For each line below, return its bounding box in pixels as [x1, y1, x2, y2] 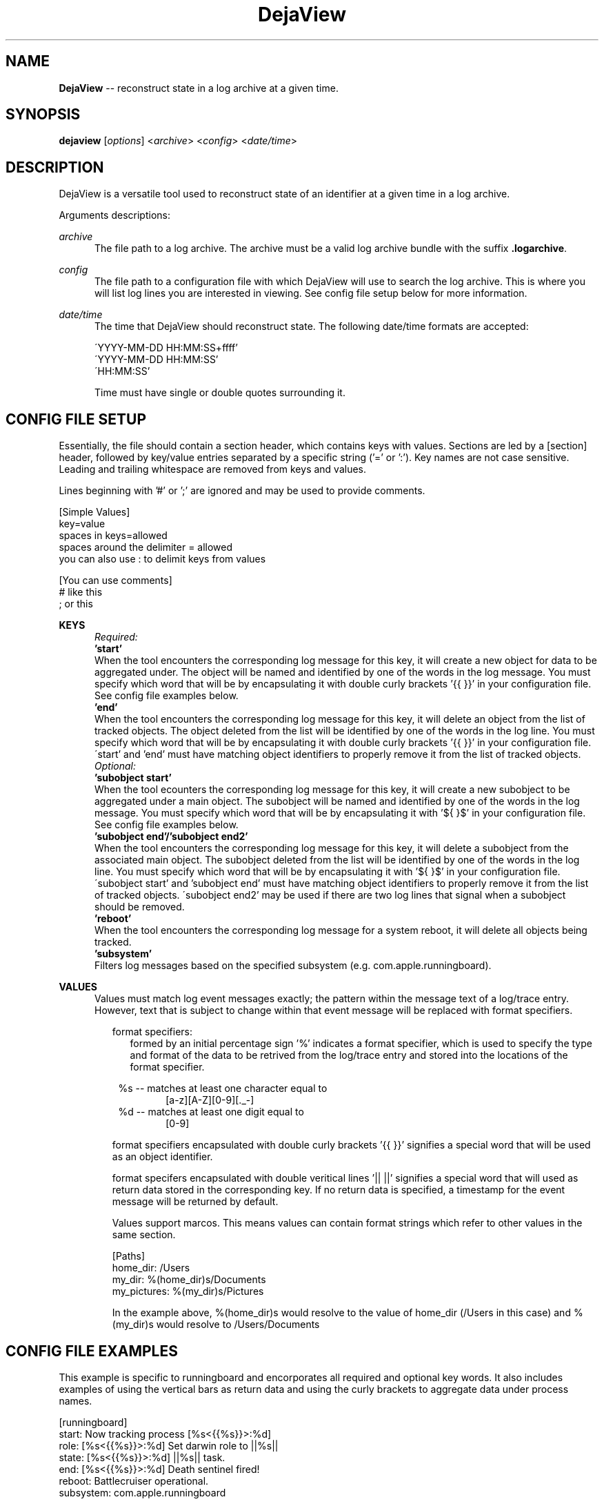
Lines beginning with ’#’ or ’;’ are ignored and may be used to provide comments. [59, 485, 425, 497]
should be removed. [94, 901, 185, 913]
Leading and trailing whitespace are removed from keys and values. [59, 463, 367, 476]
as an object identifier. [112, 1151, 213, 1163]
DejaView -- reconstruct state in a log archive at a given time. [59, 81, 339, 94]
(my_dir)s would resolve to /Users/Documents [112, 1318, 320, 1331]
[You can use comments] [59, 574, 172, 587]
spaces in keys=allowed [59, 529, 168, 542]
